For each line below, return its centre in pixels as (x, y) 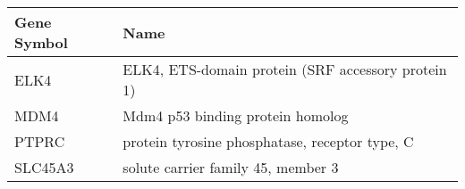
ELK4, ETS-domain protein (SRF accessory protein (285, 69)
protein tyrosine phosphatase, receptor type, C (268, 141)
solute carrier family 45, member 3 (231, 167)
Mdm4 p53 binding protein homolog (236, 115)
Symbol (41, 42)
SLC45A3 (44, 167)
